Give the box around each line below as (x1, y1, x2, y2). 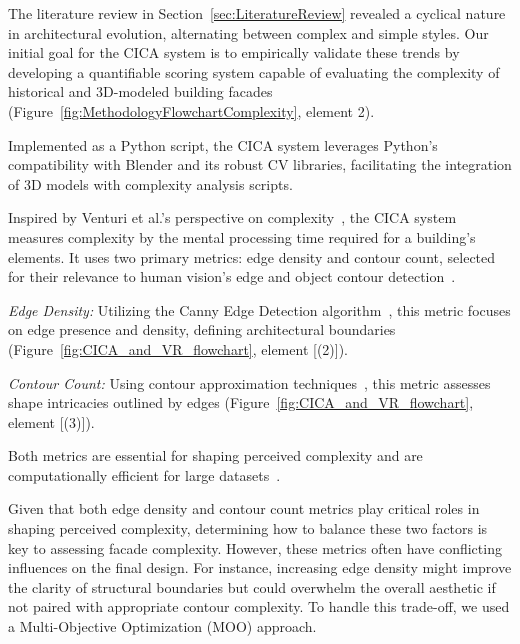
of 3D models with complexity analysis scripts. (8, 173, 293, 194)
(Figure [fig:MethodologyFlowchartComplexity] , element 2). (8, 100, 375, 121)
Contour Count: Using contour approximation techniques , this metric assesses (8, 372, 491, 393)
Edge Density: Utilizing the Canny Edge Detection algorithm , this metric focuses (8, 299, 511, 320)
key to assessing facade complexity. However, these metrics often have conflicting (8, 537, 502, 558)
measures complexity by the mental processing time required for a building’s (8, 226, 476, 247)
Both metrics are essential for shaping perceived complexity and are (8, 445, 423, 466)
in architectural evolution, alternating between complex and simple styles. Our (8, 22, 489, 43)
